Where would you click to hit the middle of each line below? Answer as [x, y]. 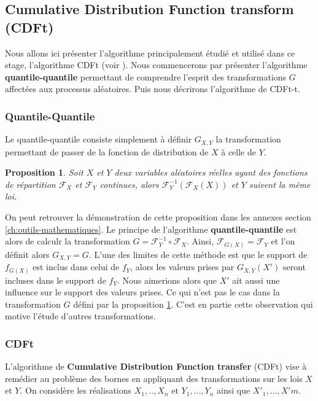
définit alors [27, 254]
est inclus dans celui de [76, 267]
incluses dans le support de [56, 280]
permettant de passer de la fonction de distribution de [107, 151]
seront [294, 267]
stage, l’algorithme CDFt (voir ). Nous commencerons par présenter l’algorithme [156, 65]
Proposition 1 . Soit [44, 172]
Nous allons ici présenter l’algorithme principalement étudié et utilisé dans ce [150, 53]
